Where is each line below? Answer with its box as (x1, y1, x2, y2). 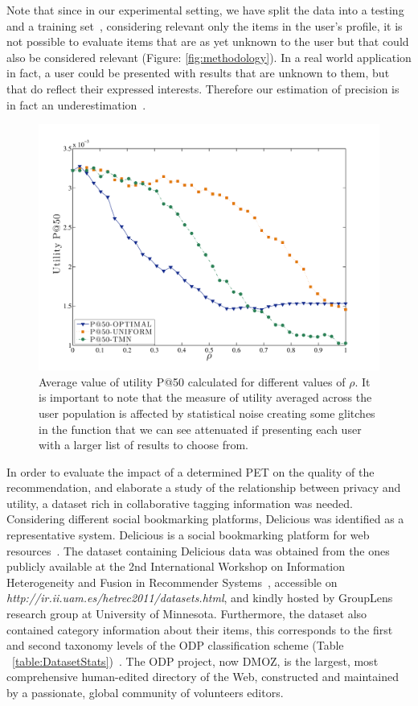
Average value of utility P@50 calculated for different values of (39, 373, 346, 390)
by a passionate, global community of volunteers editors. (6, 684, 284, 701)
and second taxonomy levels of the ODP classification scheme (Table (6, 637, 344, 654)
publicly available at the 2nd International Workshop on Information (6, 558, 346, 575)
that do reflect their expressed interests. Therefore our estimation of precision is (6, 80, 400, 97)
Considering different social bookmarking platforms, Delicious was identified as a (6, 510, 404, 527)
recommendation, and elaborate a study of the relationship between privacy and (6, 479, 401, 496)
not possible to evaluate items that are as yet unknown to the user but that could (6, 33, 409, 50)
